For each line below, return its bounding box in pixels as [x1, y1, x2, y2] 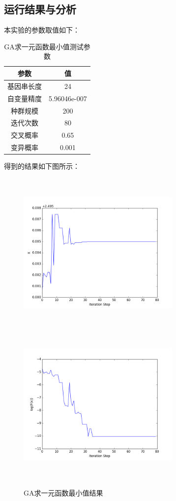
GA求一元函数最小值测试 [4, 41, 84, 51]
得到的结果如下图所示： [4, 161, 80, 171]
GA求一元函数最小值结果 [24, 487, 103, 498]
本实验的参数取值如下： [4, 25, 80, 35]
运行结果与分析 [4, 1, 76, 17]
